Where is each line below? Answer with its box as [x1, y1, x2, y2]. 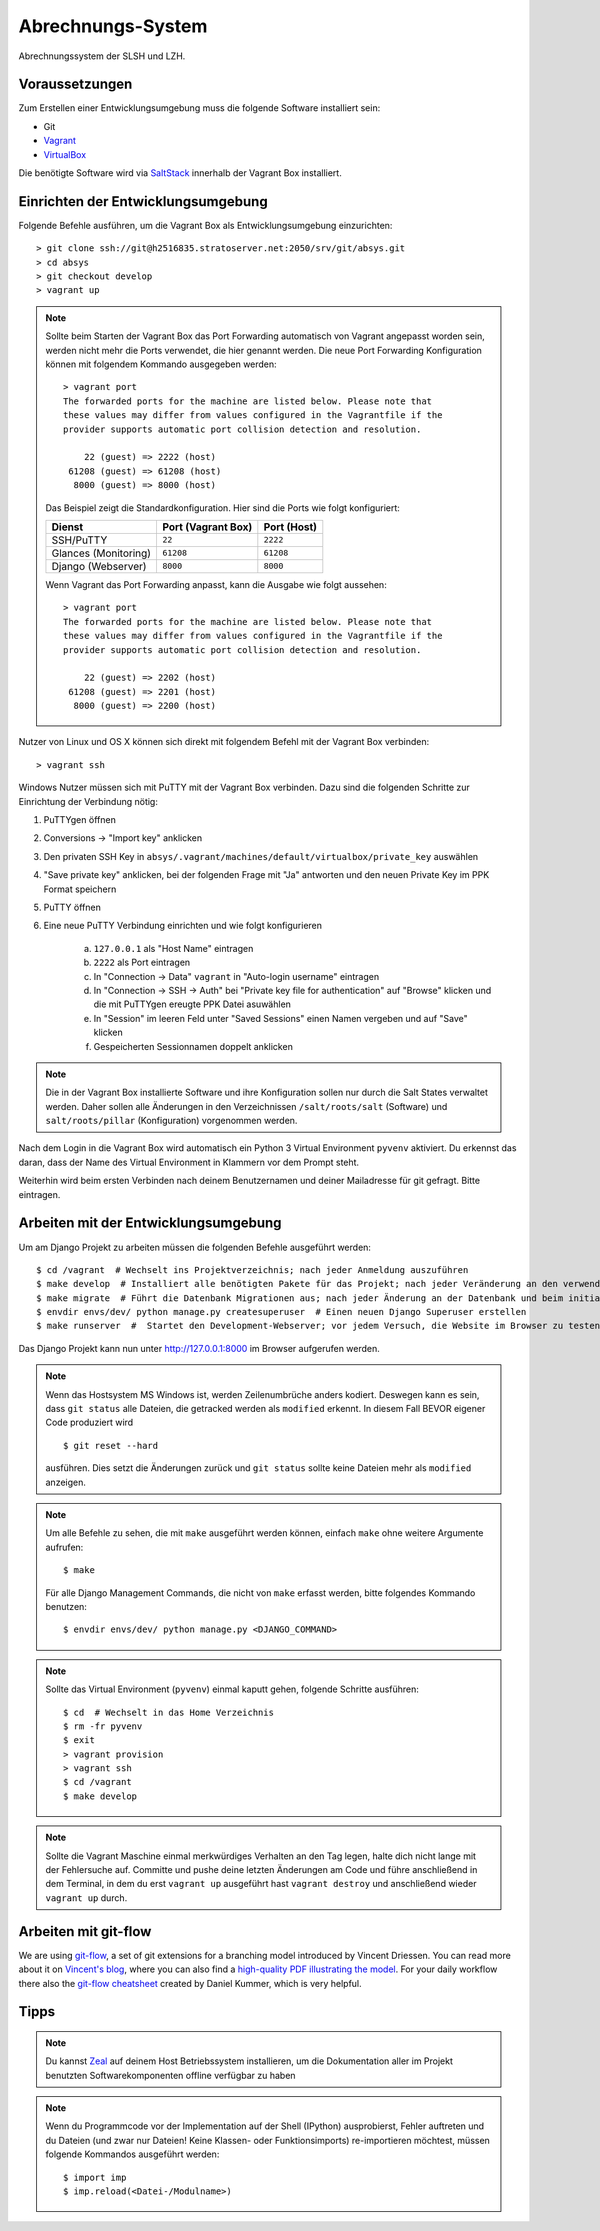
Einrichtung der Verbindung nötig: [18, 795, 159, 807]
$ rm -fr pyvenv [63, 1720, 143, 1732]
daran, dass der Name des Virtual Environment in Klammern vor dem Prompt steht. [18, 1156, 360, 1168]
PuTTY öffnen [43, 901, 102, 913]
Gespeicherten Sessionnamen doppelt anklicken [93, 1040, 294, 1052]
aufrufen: [45, 1541, 84, 1553]
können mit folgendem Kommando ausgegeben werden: [45, 358, 277, 370]
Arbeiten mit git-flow [18, 1923, 152, 1940]
